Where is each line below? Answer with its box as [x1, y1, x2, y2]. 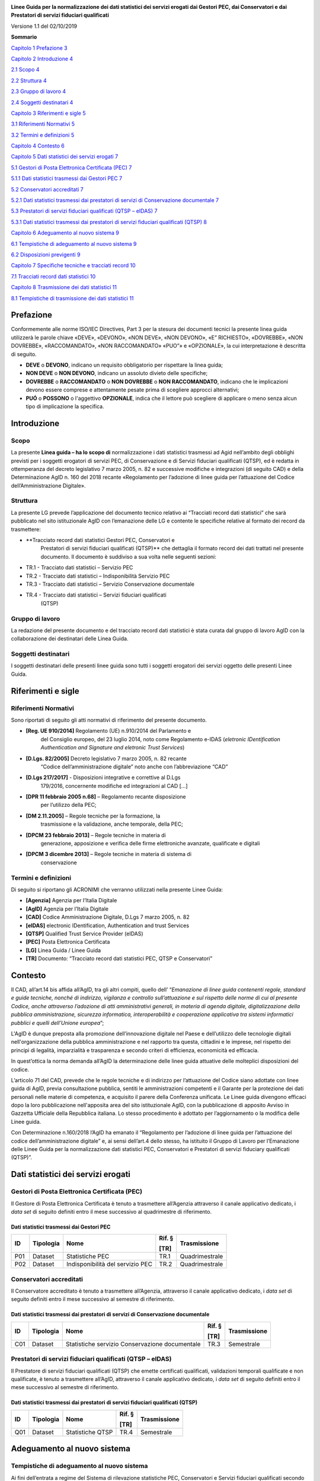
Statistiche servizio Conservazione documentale [65, 1339, 201, 1348]
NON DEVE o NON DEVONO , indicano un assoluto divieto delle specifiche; [25, 370, 208, 377]
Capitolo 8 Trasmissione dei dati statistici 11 [11, 284, 117, 291]
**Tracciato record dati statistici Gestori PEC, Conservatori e [25, 537, 175, 543]
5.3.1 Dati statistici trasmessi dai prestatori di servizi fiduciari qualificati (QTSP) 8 [11, 218, 207, 225]
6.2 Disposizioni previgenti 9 [11, 251, 81, 258]
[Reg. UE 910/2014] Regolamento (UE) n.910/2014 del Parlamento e [25, 727, 191, 735]
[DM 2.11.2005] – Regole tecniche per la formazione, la [25, 812, 161, 819]
